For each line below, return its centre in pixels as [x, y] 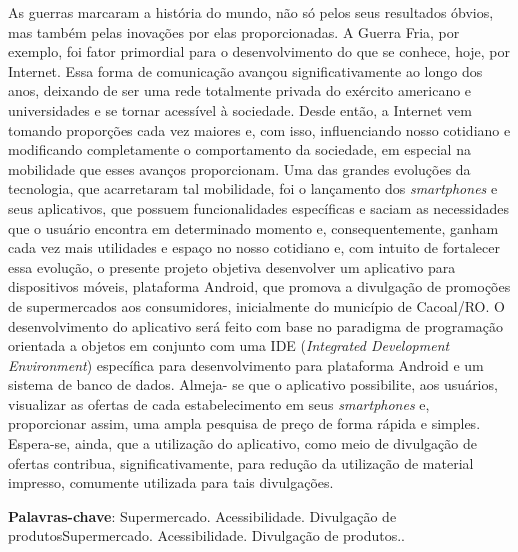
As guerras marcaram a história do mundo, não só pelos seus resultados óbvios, [251, 12]
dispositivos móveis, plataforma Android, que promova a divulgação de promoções [259, 286]
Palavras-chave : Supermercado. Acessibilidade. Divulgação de [202, 515]
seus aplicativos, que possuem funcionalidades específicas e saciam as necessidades [259, 207]
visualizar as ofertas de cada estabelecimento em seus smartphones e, [219, 403]
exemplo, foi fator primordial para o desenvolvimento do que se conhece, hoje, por [259, 51]
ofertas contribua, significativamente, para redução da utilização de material [241, 462]
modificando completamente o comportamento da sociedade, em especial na [239, 149]
